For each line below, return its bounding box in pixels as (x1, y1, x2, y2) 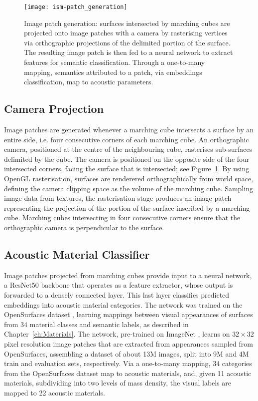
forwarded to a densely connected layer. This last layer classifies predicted (4, 289, 230, 300)
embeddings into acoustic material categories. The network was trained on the (4, 299, 243, 310)
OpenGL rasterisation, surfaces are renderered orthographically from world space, (4, 173, 254, 183)
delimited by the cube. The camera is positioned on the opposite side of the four (4, 153, 250, 164)
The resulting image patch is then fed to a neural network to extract (24, 47, 233, 57)
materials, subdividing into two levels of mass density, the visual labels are (4, 378, 232, 388)
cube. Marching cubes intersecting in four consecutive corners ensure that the (4, 212, 241, 223)
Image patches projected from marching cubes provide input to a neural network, (4, 270, 252, 280)
